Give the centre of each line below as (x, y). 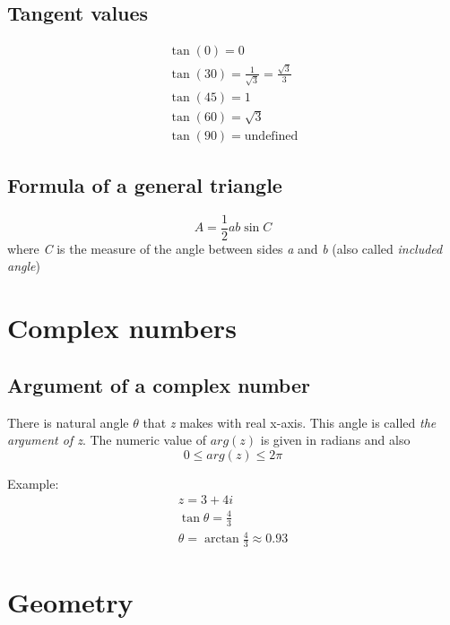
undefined (271, 136)
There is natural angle (68, 422)
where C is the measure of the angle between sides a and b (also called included (225, 248)
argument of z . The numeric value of (107, 440)
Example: (33, 483)
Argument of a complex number (159, 384)
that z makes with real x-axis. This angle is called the (290, 422)
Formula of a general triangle (145, 184)
